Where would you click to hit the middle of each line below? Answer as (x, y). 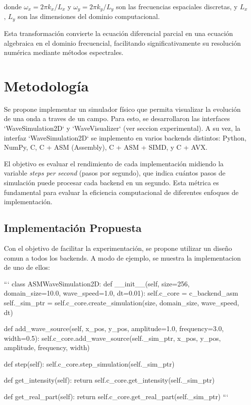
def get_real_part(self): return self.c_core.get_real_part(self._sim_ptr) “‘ (116, 396)
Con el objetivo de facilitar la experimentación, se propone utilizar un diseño (118, 248)
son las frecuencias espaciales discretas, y (177, 6)
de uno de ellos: (27, 267)
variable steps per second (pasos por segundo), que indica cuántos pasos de (115, 173)
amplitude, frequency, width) (47, 347)
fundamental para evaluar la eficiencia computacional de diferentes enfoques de (121, 192)
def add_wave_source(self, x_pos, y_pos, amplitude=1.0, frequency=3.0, (114, 328)
